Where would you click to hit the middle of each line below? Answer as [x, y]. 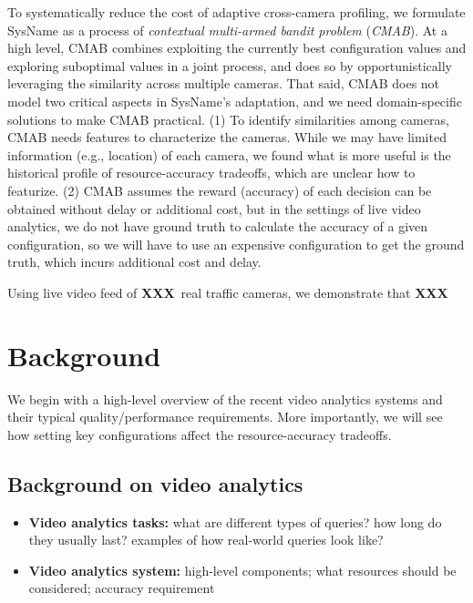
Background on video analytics [155, 483]
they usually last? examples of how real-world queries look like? [206, 540]
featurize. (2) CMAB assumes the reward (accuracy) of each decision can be [220, 190]
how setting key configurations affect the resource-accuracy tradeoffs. [200, 434]
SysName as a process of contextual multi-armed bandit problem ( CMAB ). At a [227, 30]
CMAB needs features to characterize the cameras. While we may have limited [227, 137]
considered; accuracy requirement [122, 588]
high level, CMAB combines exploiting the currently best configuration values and [237, 48]
